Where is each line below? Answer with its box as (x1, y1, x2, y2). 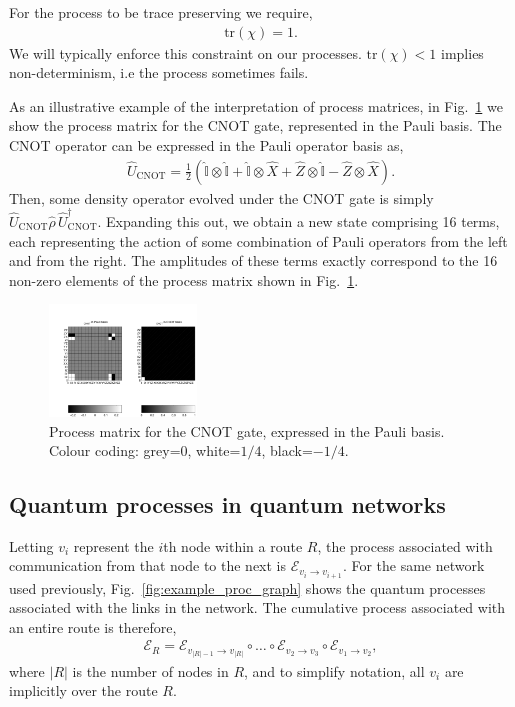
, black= (261, 440, 313, 461)
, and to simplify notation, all (244, 660, 425, 681)
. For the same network (342, 555, 485, 576)
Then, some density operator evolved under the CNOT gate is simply (9, 187, 434, 208)
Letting (9, 535, 54, 556)
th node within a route (163, 535, 303, 556)
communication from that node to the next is (9, 555, 287, 576)
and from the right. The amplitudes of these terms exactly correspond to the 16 (9, 250, 498, 271)
